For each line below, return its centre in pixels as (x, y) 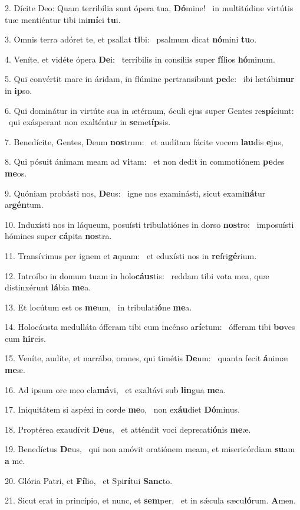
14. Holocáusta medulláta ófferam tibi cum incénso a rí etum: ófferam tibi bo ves (150, 327)
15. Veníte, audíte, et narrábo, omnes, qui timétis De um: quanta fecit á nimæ (146, 358)
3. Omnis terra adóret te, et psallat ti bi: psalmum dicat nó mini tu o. (131, 39)
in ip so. (19, 90)
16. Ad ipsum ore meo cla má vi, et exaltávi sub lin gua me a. (116, 389)
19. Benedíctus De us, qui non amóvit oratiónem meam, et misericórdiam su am (150, 449)
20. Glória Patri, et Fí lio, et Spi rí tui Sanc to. (89, 480)
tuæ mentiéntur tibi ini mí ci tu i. (63, 19)
